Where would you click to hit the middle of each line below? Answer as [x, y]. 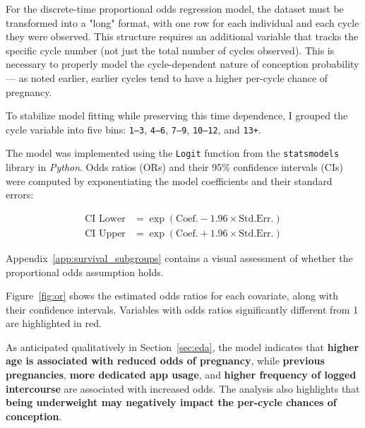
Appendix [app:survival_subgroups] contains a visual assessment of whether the [179, 257]
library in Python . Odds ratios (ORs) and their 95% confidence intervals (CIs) [174, 167]
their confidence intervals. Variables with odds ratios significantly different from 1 [182, 309]
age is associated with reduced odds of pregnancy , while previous [165, 361]
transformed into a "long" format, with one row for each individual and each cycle [182, 22]
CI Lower [105, 219]
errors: [20, 195]
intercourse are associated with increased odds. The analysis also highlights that [183, 388]
